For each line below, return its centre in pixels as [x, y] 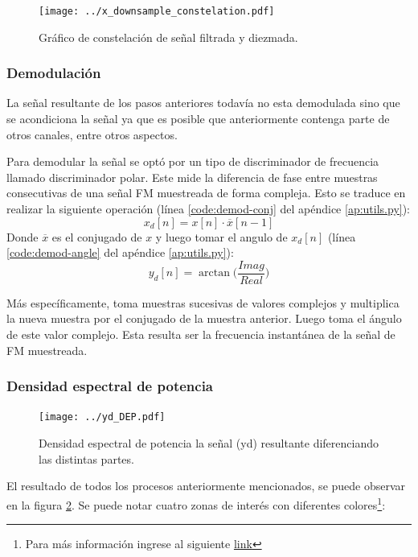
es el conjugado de [97, 236]
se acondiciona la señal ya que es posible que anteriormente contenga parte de [198, 119]
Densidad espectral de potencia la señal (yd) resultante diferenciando [209, 443]
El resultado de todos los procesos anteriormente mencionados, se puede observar [206, 486]
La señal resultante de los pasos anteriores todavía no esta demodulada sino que [203, 103]
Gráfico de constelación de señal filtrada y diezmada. [168, 37]
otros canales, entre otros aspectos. [92, 134]
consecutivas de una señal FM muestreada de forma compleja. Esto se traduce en [206, 193]
